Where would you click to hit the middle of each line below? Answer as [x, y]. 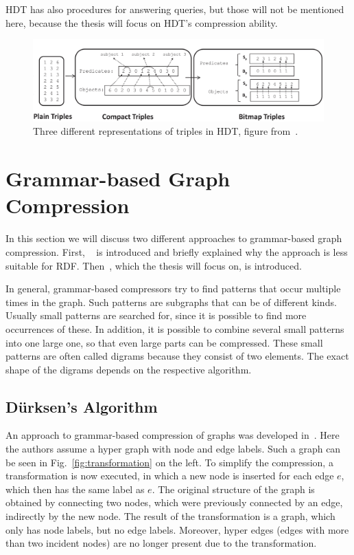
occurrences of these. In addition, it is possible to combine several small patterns [175, 328]
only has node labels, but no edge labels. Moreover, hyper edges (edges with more [177, 529]
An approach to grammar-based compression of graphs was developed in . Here [173, 435]
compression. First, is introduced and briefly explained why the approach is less [177, 251]
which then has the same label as [75, 489]
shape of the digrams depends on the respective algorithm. [129, 369]
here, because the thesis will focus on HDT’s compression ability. [142, 22]
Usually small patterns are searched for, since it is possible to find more [156, 315]
